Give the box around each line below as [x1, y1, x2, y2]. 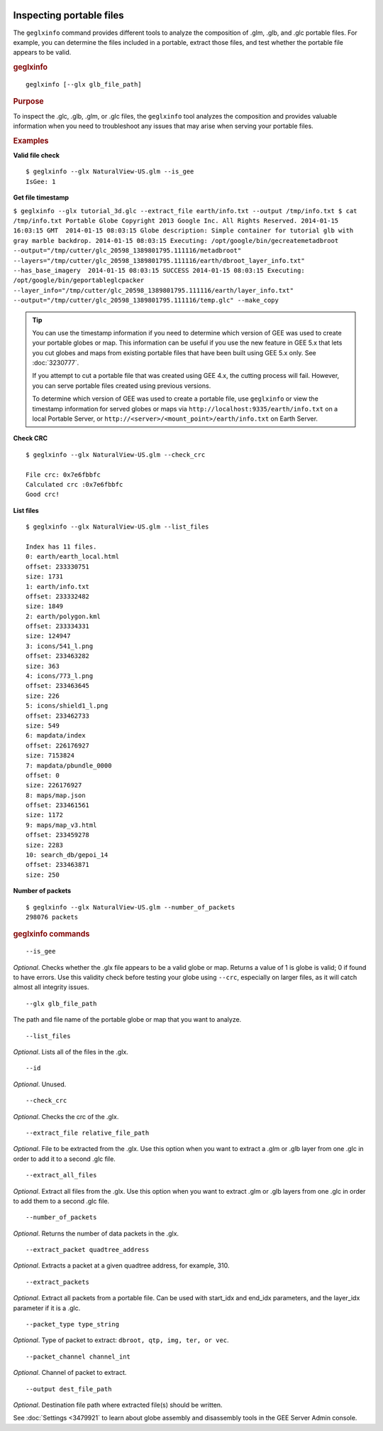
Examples [13, 136, 49, 146]
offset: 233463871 [26, 860, 90, 869]
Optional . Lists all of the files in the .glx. [13, 1048, 129, 1056]
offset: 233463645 [26, 682, 90, 690]
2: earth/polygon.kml [26, 612, 101, 620]
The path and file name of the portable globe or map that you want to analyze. [13, 1015, 242, 1024]
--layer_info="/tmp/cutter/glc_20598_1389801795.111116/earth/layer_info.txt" [13, 286, 294, 294]
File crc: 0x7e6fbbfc [26, 470, 101, 479]
